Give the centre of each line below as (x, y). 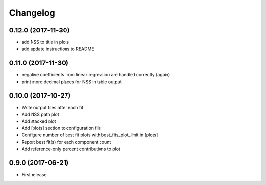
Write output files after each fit (52, 107)
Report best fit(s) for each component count (66, 142)
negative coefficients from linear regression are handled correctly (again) (96, 75)
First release (34, 174)
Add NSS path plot (40, 114)
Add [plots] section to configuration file (61, 128)
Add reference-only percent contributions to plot (71, 149)
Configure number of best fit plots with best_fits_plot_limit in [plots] (90, 135)
